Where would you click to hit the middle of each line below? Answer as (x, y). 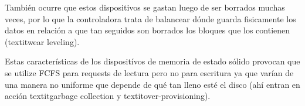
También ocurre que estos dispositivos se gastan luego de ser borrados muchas (145, 7)
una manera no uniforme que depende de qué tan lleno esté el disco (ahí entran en (152, 84)
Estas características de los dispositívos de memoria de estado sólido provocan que (152, 61)
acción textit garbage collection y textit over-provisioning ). (108, 96)
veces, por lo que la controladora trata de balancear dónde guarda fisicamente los (150, 18)
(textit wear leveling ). (42, 41)
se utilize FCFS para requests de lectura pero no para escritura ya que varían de (149, 72)
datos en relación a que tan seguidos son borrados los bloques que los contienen (148, 30)
